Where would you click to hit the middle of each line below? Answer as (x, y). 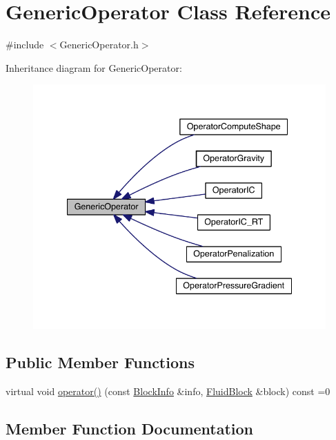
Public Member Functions (100, 362)
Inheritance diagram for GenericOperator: (94, 67)
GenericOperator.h (99, 45)
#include (25, 45)
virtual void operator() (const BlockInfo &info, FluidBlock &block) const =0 (168, 391)
